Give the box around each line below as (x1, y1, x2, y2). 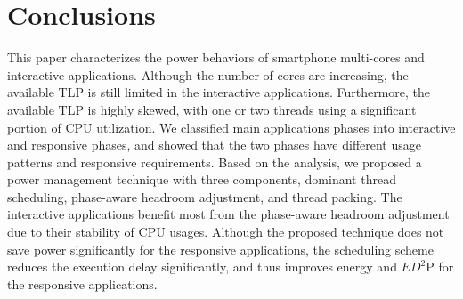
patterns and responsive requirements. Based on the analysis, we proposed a (7, 152, 422, 171)
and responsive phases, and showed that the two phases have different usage (7, 135, 421, 154)
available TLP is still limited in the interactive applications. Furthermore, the (7, 83, 431, 101)
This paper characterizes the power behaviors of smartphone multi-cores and (7, 48, 425, 67)
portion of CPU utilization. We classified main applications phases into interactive (7, 117, 456, 136)
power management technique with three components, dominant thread (7, 170, 396, 189)
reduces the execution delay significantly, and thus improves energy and (7, 257, 397, 276)
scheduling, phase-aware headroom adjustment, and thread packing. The (7, 187, 402, 206)
